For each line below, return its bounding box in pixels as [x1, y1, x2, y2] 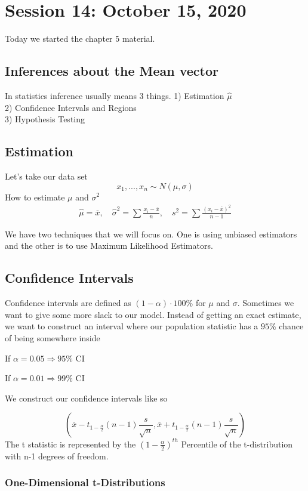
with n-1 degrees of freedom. [5, 449, 109, 462]
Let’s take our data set [5, 169, 88, 182]
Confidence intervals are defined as [5, 297, 131, 309]
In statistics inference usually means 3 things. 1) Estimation [5, 89, 224, 101]
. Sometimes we [237, 297, 294, 309]
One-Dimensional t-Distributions [5, 475, 165, 490]
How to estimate [5, 190, 65, 203]
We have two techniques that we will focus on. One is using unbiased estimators [5, 227, 297, 240]
